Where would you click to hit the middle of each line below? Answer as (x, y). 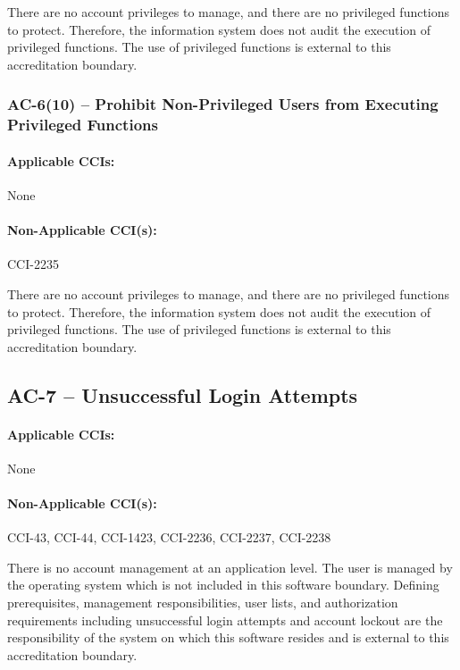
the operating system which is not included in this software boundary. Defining (223, 585)
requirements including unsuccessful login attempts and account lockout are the (225, 620)
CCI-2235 (33, 264)
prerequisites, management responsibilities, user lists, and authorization (203, 603)
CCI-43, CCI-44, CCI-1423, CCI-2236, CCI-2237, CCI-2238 (169, 537)
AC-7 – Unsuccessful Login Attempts (183, 394)
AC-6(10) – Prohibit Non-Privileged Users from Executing (223, 104)
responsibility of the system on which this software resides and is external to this (228, 637)
